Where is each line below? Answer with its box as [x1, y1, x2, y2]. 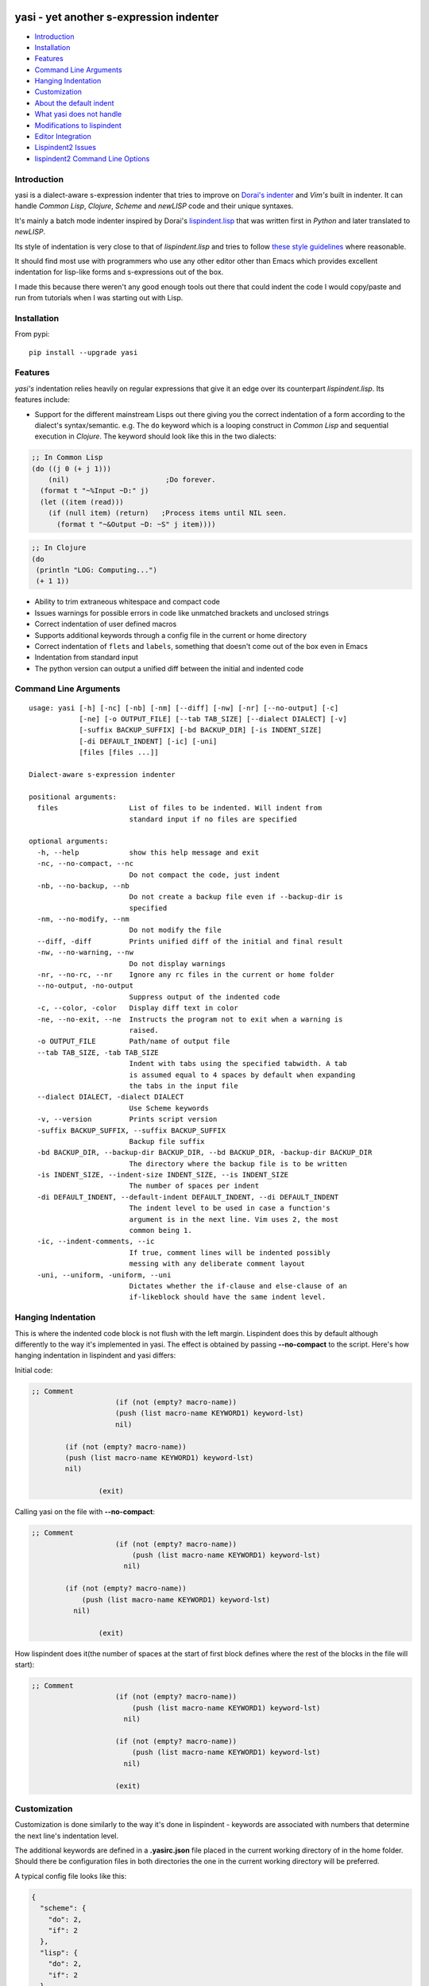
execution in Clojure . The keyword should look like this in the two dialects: [34, 431, 277, 441]
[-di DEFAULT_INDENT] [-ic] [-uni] [79, 736, 218, 746]
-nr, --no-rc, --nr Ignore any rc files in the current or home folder [37, 970, 335, 979]
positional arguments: [29, 792, 118, 802]
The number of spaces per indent [129, 1181, 260, 1191]
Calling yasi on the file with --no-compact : [14, 1507, 155, 1517]
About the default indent [34, 98, 114, 107]
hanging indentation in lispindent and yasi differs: [14, 1350, 176, 1360]
